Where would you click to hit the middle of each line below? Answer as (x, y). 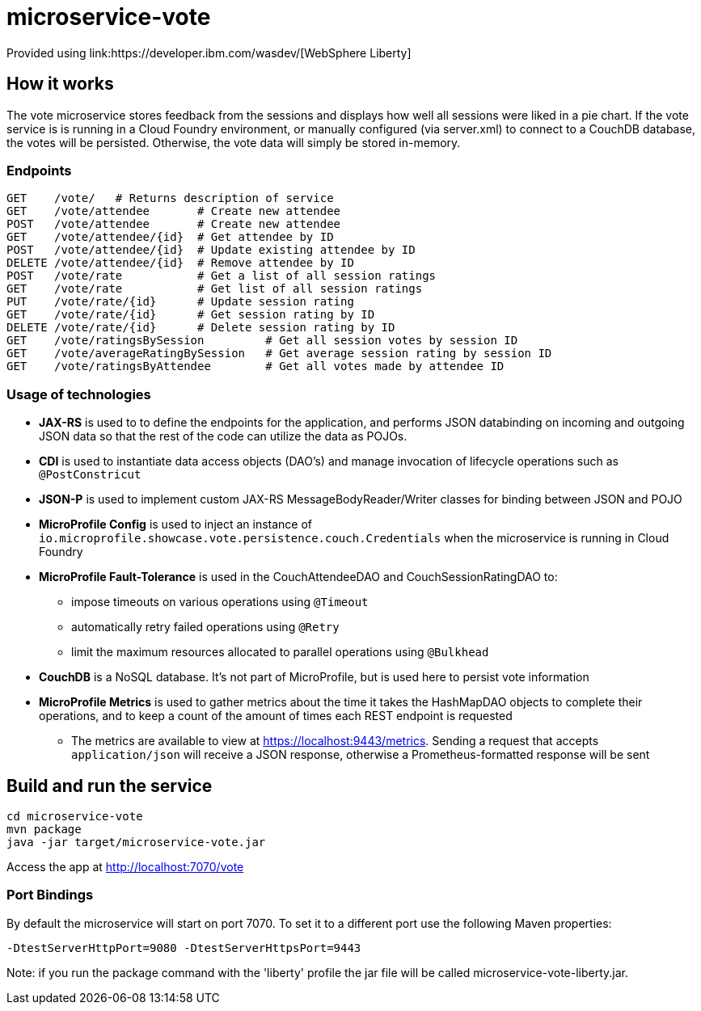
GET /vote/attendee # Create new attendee (174, 211)
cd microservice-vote (75, 816)
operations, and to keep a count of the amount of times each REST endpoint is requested (276, 716)
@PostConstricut (90, 475)
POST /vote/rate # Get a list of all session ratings (222, 276)
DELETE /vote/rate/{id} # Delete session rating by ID (201, 328)
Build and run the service (110, 786)
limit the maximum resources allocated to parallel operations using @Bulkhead (280, 652)
